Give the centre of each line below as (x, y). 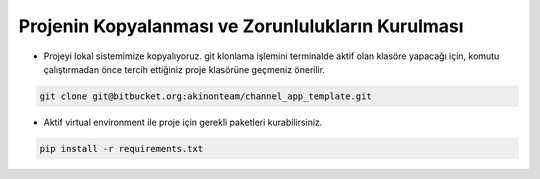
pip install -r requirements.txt (121, 148)
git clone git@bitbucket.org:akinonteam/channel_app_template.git (205, 96)
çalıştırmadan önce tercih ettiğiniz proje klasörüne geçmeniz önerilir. (184, 69)
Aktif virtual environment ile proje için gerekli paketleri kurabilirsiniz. (183, 122)
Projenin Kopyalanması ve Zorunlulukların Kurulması (241, 26)
